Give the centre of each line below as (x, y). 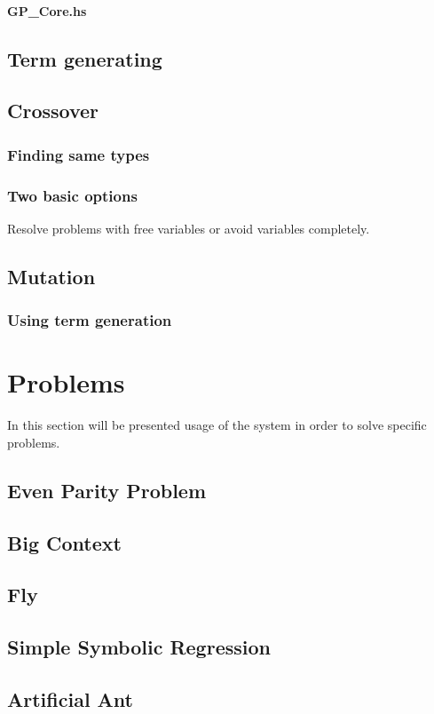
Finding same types (79, 154)
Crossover (53, 111)
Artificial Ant (71, 698)
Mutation (51, 276)
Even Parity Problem (107, 490)
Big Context (64, 542)
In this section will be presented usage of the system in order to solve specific (217, 425)
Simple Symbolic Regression (139, 647)
